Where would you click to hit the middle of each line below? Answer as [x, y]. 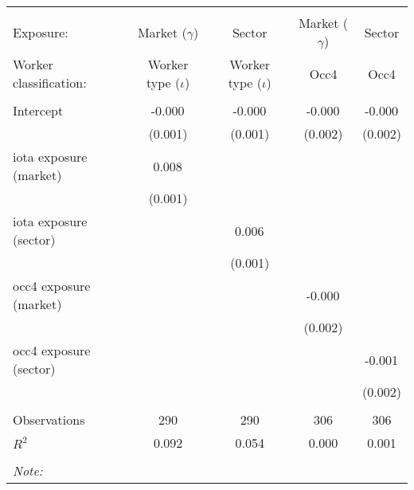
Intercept [38, 110]
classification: [50, 82]
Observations [49, 419]
